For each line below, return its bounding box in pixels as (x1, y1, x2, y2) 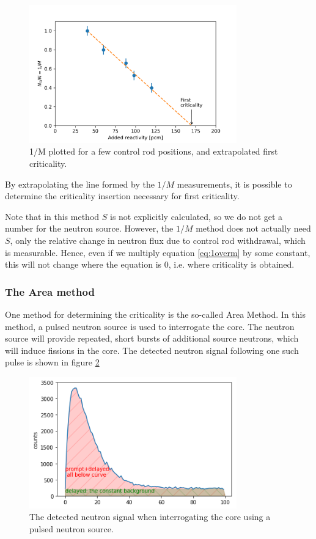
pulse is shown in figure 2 (5, 356, 100, 369)
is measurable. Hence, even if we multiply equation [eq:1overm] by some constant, (5, 246, 310, 258)
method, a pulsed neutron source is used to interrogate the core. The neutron (5, 320, 295, 332)
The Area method (5, 284, 95, 299)
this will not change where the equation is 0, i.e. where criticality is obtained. (5, 258, 295, 271)
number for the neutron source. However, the (5, 222, 174, 235)
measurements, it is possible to (177, 177, 292, 190)
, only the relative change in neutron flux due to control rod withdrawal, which (10, 234, 306, 247)
